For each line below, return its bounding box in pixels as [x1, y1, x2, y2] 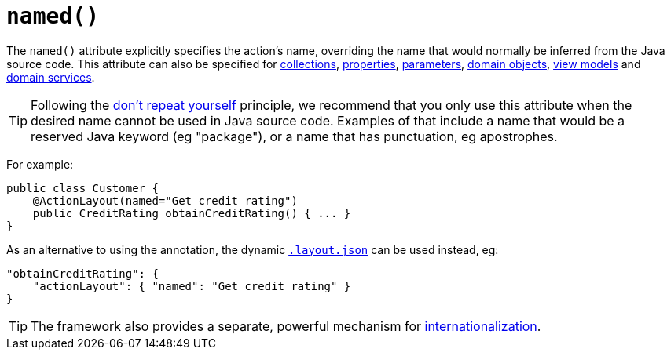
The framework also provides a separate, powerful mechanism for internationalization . [31, 318, 541, 334]
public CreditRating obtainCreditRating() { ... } [32, 206, 351, 220]
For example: [6, 157, 74, 171]
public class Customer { [6, 181, 159, 194]
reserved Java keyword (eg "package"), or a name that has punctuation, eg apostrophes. [31, 128, 558, 144]
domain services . [6, 70, 95, 84]
